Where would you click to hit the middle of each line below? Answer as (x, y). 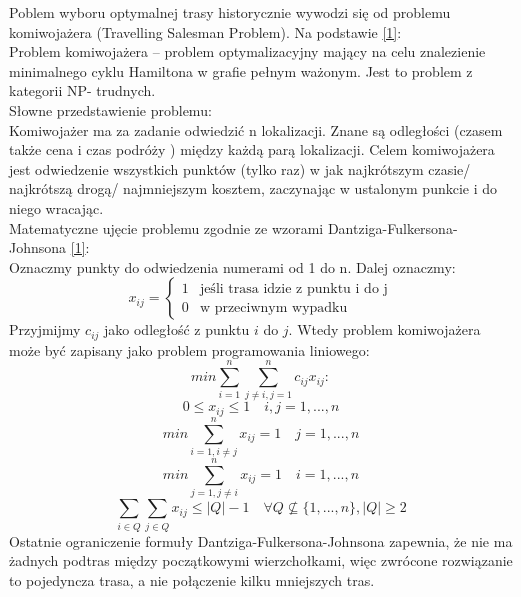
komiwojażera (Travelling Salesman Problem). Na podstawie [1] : (205, 31)
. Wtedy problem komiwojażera (384, 329)
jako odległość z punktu (177, 329)
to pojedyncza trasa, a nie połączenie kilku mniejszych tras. (192, 579)
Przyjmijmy (45, 329)
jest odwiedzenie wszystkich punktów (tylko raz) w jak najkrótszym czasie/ (240, 168)
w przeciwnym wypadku (273, 307)
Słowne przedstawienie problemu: (110, 109)
